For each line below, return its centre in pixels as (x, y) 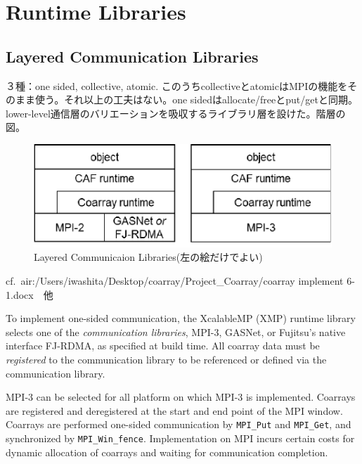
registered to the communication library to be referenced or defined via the (166, 360)
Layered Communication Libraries (132, 56)
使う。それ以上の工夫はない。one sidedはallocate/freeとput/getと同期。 (196, 99)
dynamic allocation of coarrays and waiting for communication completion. (167, 452)
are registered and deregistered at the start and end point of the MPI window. (174, 410)
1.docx (20, 294)
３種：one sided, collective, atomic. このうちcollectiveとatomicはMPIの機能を (177, 85)
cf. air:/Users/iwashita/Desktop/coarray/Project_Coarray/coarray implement (175, 281)
